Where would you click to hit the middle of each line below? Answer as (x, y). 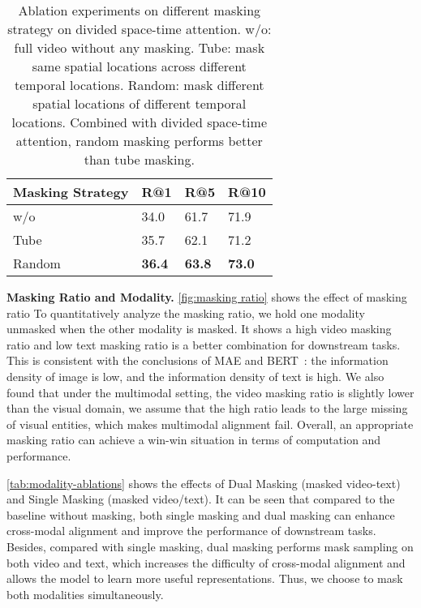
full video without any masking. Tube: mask (140, 47)
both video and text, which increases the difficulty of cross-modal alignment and (206, 562)
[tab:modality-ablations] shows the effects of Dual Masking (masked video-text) (204, 483)
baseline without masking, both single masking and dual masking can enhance (201, 514)
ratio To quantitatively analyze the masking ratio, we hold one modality (186, 313)
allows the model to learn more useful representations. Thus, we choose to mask (205, 578)
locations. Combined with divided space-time (139, 122)
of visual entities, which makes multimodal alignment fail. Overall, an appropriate (210, 424)
